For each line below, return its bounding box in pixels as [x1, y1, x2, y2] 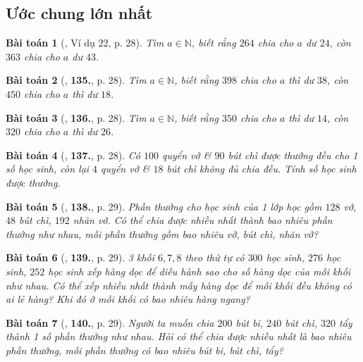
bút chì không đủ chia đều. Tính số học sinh [166, 161, 357, 176]
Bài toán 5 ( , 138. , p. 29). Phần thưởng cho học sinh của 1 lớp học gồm [6, 199, 322, 213]
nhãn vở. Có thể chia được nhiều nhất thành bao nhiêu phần [73, 213, 333, 227]
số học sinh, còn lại [6, 161, 90, 176]
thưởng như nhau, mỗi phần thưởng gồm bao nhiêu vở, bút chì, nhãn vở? [6, 226, 319, 241]
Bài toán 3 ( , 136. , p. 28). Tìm [6, 110, 147, 125]
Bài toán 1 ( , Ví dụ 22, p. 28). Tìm [6, 35, 164, 50]
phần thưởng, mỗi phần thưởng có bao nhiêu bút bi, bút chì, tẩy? [6, 342, 283, 357]
